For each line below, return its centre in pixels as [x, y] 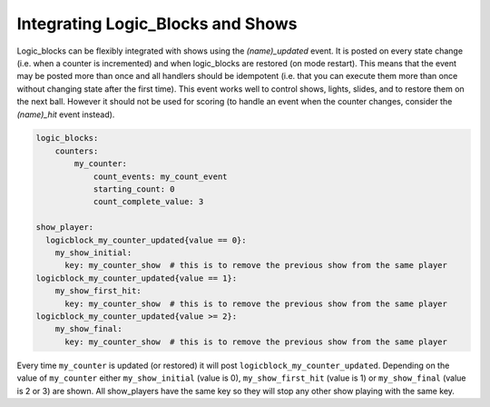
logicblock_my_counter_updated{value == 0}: [146, 240]
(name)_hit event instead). [66, 114]
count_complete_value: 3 [148, 202]
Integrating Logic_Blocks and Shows [157, 24]
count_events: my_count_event [160, 176]
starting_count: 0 [134, 189]
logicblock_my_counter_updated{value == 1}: [137, 278]
